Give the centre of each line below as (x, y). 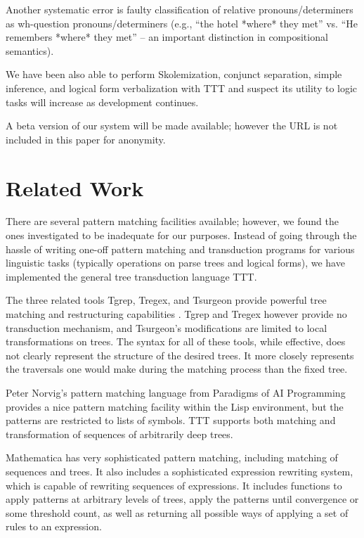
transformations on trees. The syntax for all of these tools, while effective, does (176, 341)
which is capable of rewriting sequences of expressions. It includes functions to (174, 485)
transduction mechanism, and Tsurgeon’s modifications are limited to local (167, 327)
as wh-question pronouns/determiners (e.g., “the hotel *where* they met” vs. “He (182, 23)
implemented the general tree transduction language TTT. (131, 276)
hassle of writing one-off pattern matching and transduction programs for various (180, 249)
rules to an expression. (54, 526)
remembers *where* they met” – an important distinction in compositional (167, 37)
